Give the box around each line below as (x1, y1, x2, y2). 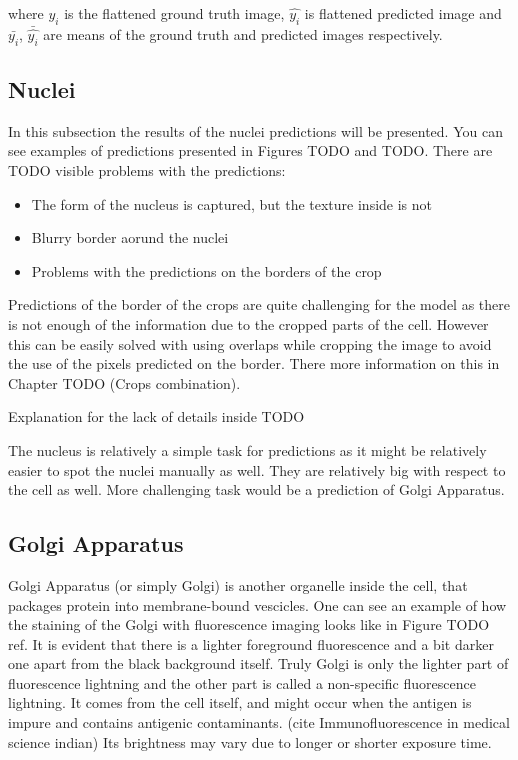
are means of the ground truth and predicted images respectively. (43, 23, 443, 44)
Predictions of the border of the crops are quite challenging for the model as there (8, 294, 510, 315)
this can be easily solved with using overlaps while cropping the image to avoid (8, 333, 492, 354)
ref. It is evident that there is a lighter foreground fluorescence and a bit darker (8, 633, 494, 654)
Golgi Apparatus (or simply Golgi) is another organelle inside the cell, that (8, 574, 468, 595)
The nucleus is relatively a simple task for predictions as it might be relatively (8, 439, 487, 460)
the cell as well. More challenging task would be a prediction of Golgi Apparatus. (8, 479, 505, 500)
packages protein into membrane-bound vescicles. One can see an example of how (8, 594, 507, 615)
